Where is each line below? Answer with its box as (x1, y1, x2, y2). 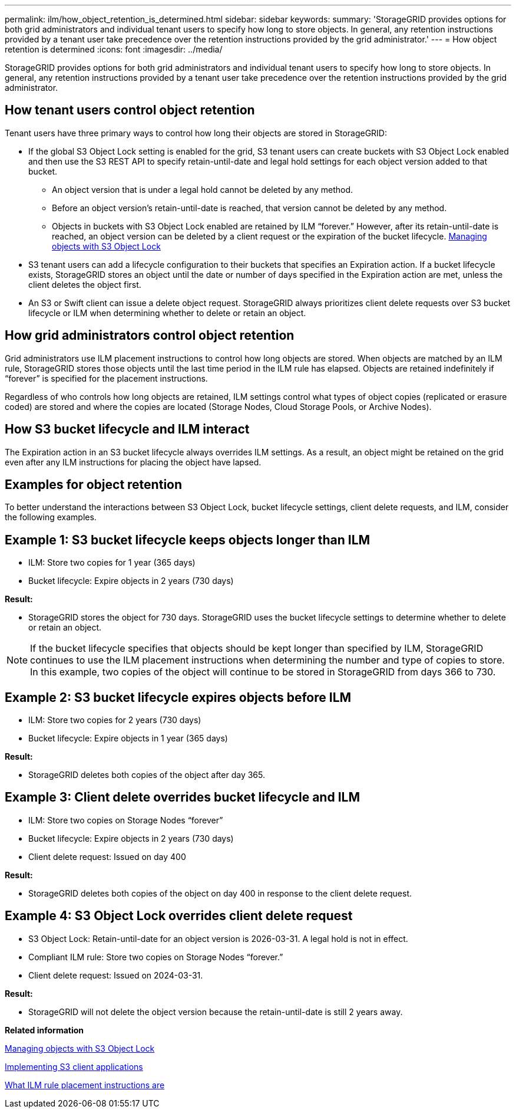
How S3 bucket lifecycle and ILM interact (5, 422, 250, 437)
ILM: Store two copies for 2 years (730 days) (28, 715, 201, 725)
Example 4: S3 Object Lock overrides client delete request (5, 908, 353, 924)
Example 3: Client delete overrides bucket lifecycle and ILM (5, 790, 360, 805)
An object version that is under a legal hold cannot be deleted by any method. (52, 184, 353, 195)
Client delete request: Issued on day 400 (28, 851, 186, 862)
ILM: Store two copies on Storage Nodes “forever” (28, 815, 223, 825)
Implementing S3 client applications (5, 1061, 143, 1072)
